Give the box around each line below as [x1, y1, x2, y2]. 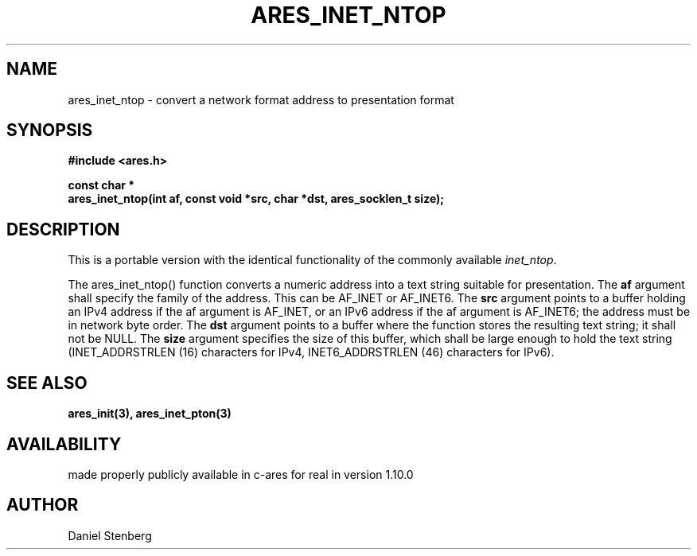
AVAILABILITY [6, 434, 122, 454]
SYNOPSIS [6, 120, 93, 141]
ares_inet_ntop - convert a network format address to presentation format [68, 92, 454, 107]
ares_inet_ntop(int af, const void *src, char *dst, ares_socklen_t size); [68, 192, 445, 206]
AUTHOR [6, 495, 79, 515]
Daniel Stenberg [68, 528, 152, 542]
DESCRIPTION [6, 219, 120, 239]
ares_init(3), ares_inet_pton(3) [68, 406, 232, 421]
